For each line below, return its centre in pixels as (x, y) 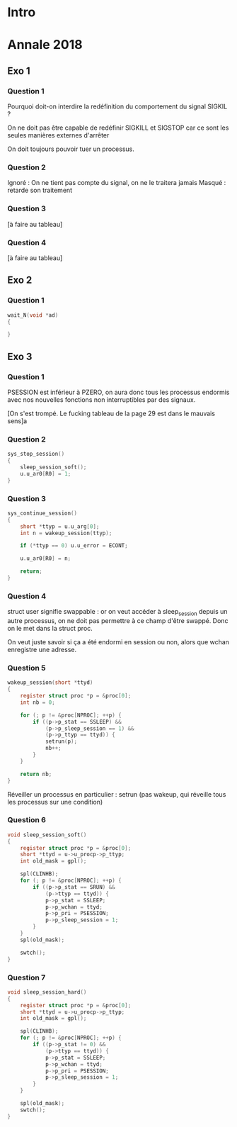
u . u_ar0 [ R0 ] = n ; (46, 559)
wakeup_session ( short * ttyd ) (50, 683)
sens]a (17, 421)
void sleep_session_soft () (47, 835)
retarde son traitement (40, 190)
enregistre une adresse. (42, 650)
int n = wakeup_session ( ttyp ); (66, 533)
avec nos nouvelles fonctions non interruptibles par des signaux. (102, 399)
